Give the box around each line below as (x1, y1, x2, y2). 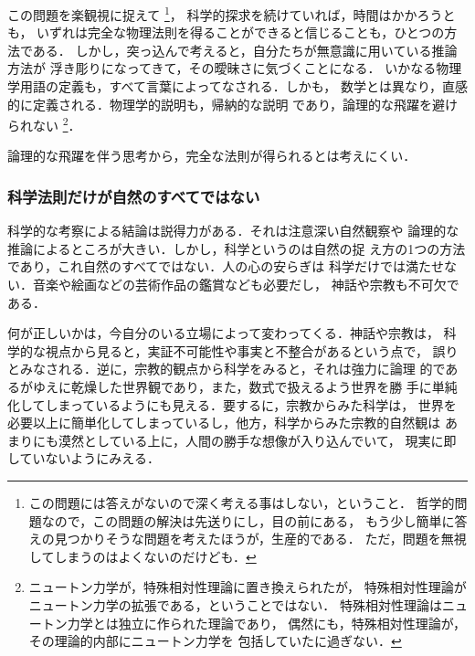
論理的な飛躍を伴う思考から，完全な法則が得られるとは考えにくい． (7, 146, 417, 165)
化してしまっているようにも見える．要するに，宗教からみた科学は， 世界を (7, 395, 457, 414)
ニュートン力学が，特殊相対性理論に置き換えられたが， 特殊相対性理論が (28, 577, 467, 597)
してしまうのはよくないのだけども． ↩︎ (28, 546, 257, 566)
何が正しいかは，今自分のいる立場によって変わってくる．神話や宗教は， (7, 323, 439, 343)
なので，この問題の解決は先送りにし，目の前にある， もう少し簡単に (41, 511, 455, 530)
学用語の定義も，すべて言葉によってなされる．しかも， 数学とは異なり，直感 (7, 77, 468, 96)
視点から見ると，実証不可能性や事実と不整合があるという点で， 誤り (45, 341, 459, 360)
